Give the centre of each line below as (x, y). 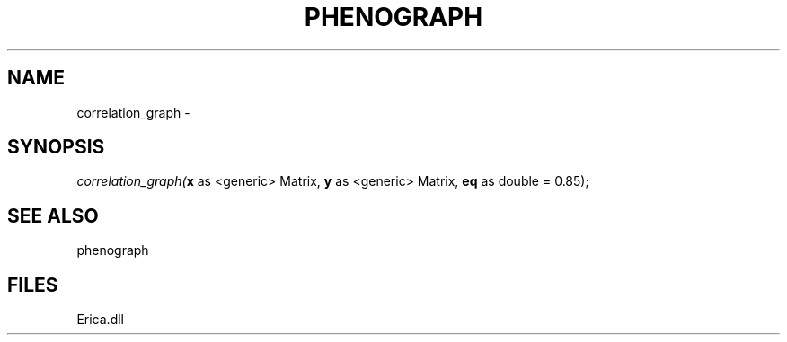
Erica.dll (100, 320)
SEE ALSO (53, 215)
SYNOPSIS (56, 147)
